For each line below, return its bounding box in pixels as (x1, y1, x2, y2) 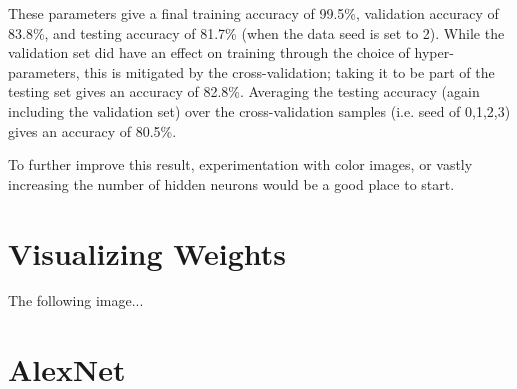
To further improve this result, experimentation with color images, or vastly (8, 154, 473, 175)
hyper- (414, 42, 454, 63)
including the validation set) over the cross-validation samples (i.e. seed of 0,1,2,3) (8, 100, 511, 121)
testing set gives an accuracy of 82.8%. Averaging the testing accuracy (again (8, 81, 480, 102)
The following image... (8, 290, 144, 311)
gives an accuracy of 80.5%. (8, 120, 177, 141)
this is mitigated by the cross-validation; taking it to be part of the (84, 61, 495, 82)
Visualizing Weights (8, 232, 286, 273)
